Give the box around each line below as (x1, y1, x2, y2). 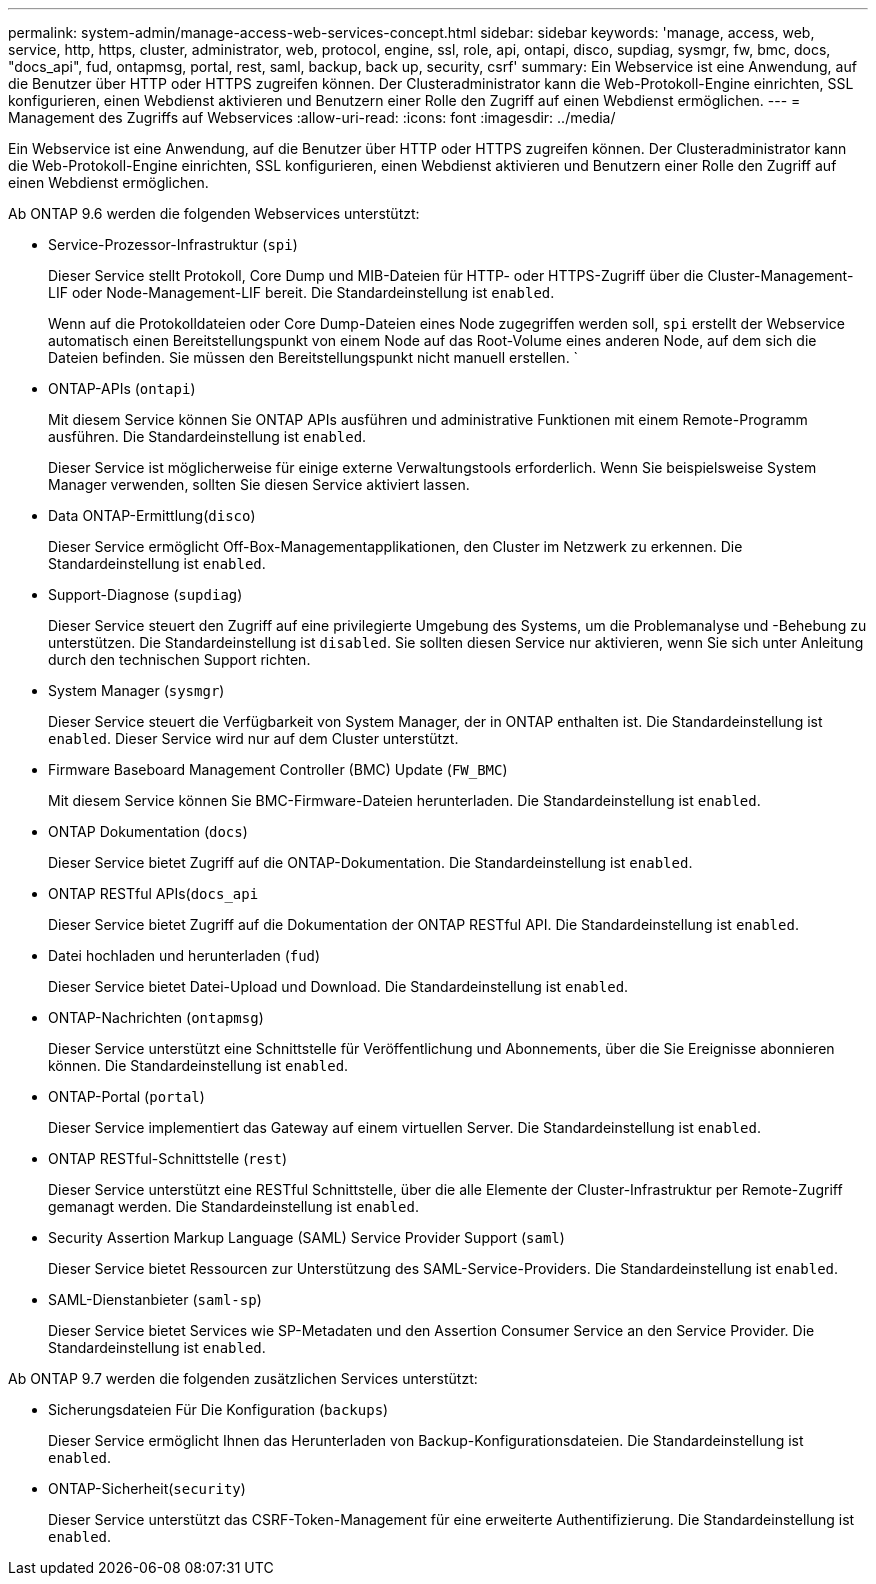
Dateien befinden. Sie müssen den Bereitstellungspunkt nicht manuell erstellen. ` (48, 349, 579, 366)
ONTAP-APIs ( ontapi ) (48, 380, 196, 397)
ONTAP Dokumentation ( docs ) (48, 823, 248, 840)
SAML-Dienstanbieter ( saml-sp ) (48, 1291, 262, 1308)
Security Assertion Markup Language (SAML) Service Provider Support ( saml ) (48, 1229, 565, 1246)
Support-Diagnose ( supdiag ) (48, 586, 243, 603)
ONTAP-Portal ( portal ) (48, 1088, 205, 1105)
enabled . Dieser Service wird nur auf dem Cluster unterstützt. (48, 730, 459, 747)
